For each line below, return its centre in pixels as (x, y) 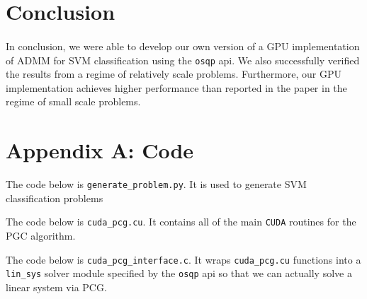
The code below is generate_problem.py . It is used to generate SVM (156, 184)
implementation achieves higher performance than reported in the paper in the (176, 87)
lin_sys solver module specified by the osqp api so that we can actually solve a (179, 273)
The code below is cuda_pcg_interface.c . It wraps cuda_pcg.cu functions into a (183, 259)
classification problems (55, 198)
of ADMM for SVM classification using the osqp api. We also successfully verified (183, 60)
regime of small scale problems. (73, 101)
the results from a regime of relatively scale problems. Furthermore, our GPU (174, 74)
